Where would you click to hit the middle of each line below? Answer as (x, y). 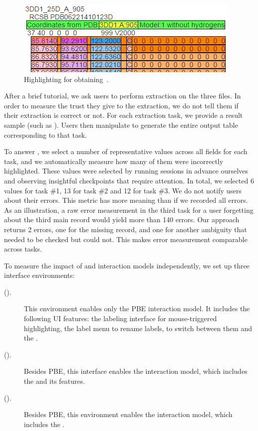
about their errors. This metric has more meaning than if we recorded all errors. (126, 200)
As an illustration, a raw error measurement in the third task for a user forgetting (129, 210)
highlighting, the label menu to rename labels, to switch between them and (138, 328)
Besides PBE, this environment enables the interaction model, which (128, 414)
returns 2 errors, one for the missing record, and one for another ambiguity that (126, 229)
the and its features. (54, 381)
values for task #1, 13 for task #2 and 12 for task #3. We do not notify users (123, 190)
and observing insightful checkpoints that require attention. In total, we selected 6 (129, 180)
